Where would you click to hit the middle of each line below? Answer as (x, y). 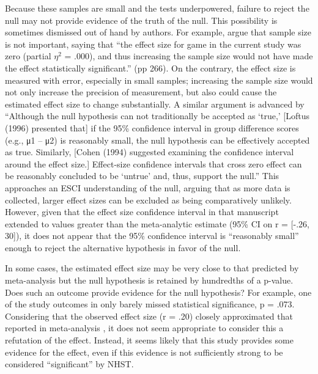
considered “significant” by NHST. (69, 364)
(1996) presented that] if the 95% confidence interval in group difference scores (152, 127)
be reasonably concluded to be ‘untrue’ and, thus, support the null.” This (142, 176)
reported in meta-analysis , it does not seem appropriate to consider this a (144, 328)
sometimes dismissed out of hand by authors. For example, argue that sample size (158, 32)
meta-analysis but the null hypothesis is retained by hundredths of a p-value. (149, 280)
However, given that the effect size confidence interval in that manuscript (142, 212)
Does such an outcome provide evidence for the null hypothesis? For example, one (158, 292)
